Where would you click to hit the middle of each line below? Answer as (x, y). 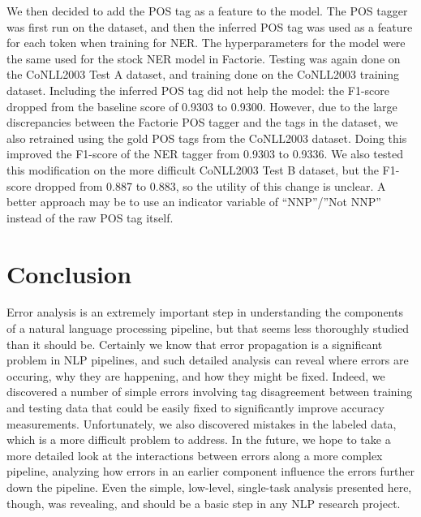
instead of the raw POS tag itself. (90, 217)
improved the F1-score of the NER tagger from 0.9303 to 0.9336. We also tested (205, 154)
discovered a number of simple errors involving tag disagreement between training (210, 392)
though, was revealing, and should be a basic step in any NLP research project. (204, 503)
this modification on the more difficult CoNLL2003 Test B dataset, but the (193, 169)
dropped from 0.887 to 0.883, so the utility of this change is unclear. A (210, 185)
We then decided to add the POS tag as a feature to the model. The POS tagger (207, 11)
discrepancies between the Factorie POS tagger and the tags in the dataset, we (202, 122)
